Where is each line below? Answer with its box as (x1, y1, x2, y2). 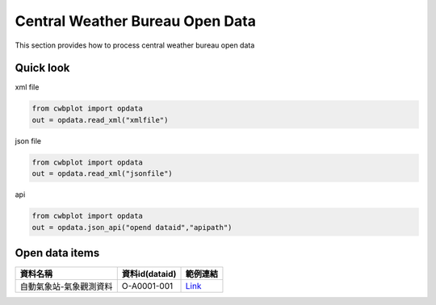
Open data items (15, 246, 100, 260)
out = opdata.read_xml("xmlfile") (31, 115, 169, 124)
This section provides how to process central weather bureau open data (15, 40, 255, 50)
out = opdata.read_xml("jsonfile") (31, 169, 173, 178)
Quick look (15, 61, 70, 75)
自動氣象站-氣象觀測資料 (19, 281, 113, 292)
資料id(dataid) (121, 269, 177, 280)
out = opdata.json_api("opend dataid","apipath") (31, 223, 233, 232)
